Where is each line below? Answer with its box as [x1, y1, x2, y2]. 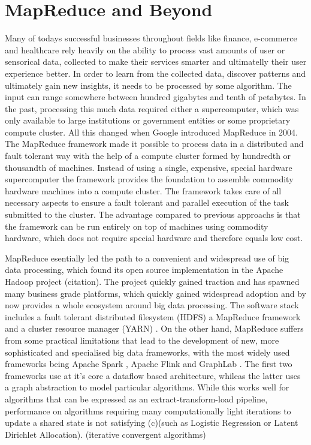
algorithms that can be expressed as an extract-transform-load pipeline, [5, 392, 268, 405]
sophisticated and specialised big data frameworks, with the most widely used [5, 345, 290, 358]
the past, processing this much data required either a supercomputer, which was [5, 102, 299, 115]
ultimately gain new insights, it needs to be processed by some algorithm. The [5, 79, 292, 91]
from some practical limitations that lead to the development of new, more [5, 333, 279, 346]
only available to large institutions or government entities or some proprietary [5, 114, 291, 127]
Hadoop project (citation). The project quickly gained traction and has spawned [5, 275, 300, 287]
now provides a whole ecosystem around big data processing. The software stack [5, 299, 299, 311]
